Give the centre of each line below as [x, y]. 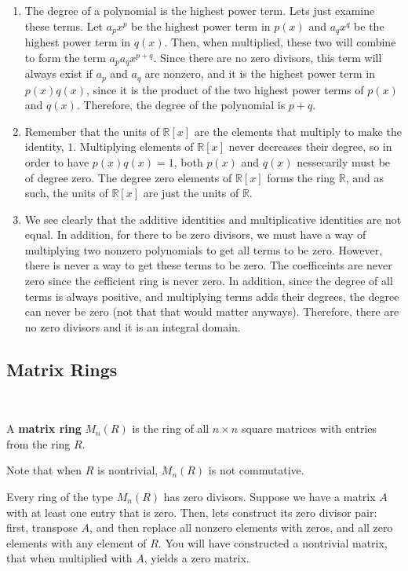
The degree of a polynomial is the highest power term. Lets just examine [200, 10]
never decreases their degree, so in [310, 146]
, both [188, 161]
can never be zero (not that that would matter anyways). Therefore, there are [212, 311]
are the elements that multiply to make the [298, 131]
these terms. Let [64, 26]
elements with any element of [76, 542]
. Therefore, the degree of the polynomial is [181, 105]
